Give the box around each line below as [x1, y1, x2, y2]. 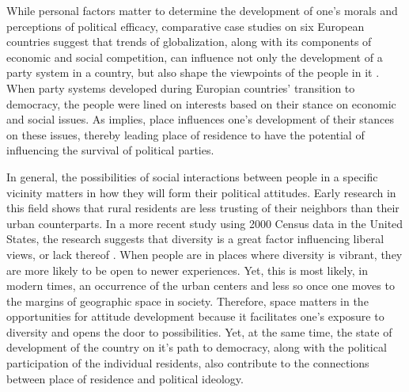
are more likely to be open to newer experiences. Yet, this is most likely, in [6, 261, 368, 278]
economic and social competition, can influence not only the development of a [6, 48, 383, 65]
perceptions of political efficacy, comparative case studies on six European [6, 17, 365, 34]
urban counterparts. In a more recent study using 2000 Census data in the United [6, 215, 403, 231]
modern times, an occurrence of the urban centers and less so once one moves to [6, 277, 395, 294]
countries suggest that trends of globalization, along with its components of [6, 33, 372, 50]
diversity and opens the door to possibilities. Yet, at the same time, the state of [6, 323, 392, 340]
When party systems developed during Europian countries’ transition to [6, 79, 355, 96]
